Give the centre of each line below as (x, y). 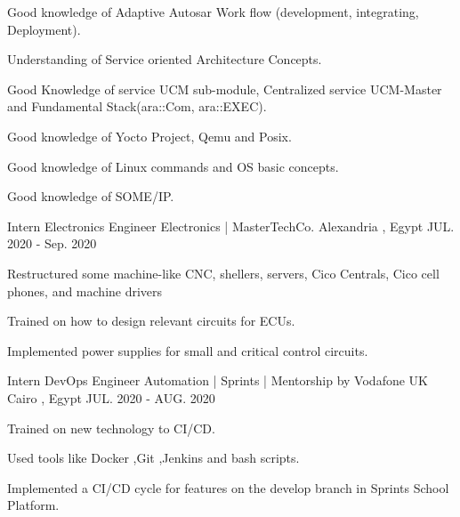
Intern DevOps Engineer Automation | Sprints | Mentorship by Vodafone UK (218, 380)
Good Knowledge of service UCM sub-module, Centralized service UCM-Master (225, 89)
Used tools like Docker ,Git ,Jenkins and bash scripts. (153, 458)
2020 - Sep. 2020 (52, 243)
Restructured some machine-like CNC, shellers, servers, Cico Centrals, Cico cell (223, 273)
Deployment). (44, 29)
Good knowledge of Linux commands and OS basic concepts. (173, 166)
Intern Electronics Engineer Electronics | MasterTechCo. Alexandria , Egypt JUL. (231, 226)
